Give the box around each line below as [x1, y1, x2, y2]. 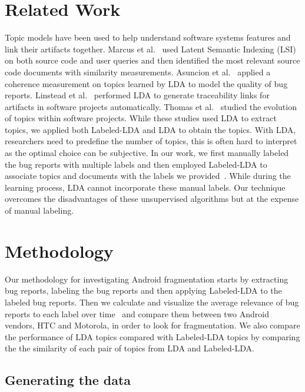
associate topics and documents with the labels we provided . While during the [5, 170, 291, 182]
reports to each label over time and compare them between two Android [5, 307, 270, 320]
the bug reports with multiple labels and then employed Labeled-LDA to [5, 158, 267, 170]
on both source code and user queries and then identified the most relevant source [5, 54, 300, 67]
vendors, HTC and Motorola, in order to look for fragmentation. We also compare [5, 319, 300, 331]
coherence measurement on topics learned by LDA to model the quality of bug [5, 77, 288, 89]
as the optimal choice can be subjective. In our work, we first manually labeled [5, 147, 289, 159]
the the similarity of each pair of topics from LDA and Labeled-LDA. [5, 342, 254, 354]
